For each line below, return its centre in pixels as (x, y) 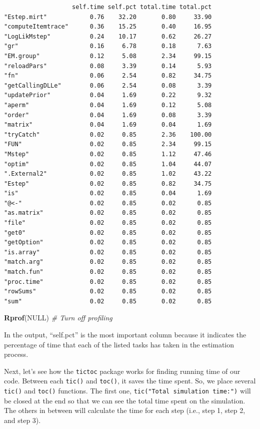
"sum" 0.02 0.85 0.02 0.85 (108, 301)
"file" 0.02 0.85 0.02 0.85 (108, 223)
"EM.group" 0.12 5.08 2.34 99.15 (108, 56)
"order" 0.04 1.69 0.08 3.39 (108, 115)
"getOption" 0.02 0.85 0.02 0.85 (108, 243)
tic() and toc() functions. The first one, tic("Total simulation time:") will (127, 391)
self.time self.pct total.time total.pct (142, 7)
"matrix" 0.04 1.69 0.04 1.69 (108, 125)
